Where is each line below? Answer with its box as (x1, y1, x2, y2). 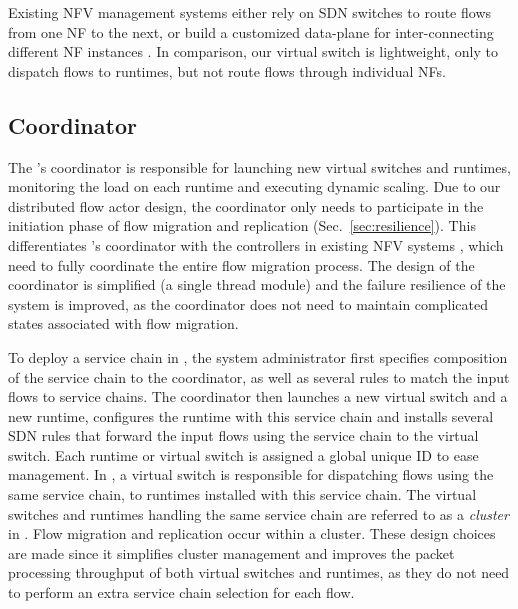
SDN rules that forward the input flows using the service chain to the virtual (8, 425, 479, 446)
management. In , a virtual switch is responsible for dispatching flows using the (8, 464, 494, 485)
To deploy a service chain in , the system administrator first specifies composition (8, 346, 508, 367)
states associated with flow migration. (8, 313, 239, 334)
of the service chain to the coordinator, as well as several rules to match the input (8, 366, 510, 387)
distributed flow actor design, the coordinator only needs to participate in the (8, 195, 484, 216)
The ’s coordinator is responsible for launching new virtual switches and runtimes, (8, 156, 511, 177)
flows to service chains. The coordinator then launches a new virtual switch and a (8, 386, 508, 407)
